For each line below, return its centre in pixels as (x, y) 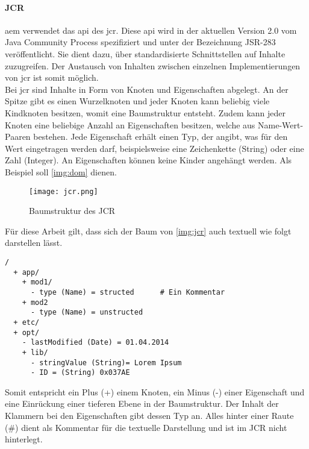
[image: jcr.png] (64, 191)
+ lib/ (35, 352)
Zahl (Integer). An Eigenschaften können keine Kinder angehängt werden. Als (148, 160)
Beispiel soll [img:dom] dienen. (61, 171)
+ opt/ (27, 332)
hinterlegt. (24, 439)
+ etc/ (27, 322)
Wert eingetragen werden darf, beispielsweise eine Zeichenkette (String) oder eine (154, 148)
